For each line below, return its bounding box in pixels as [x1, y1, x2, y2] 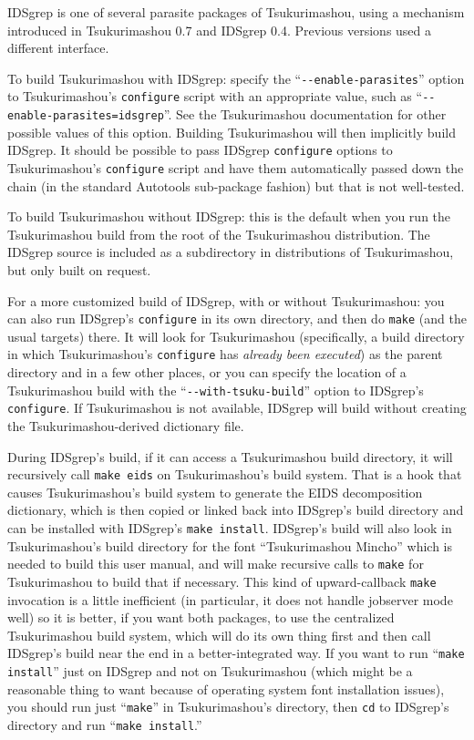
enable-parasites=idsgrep [7, 109, 164, 123]
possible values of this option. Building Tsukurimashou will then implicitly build [7, 122, 456, 141]
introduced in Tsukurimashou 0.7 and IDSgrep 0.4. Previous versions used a [7, 20, 432, 39]
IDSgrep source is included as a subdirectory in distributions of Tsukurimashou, [7, 242, 454, 262]
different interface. [7, 38, 109, 57]
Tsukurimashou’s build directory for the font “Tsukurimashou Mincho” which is [7, 536, 452, 555]
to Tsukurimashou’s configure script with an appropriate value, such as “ [7, 87, 423, 106]
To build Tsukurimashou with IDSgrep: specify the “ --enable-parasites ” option [7, 68, 465, 87]
